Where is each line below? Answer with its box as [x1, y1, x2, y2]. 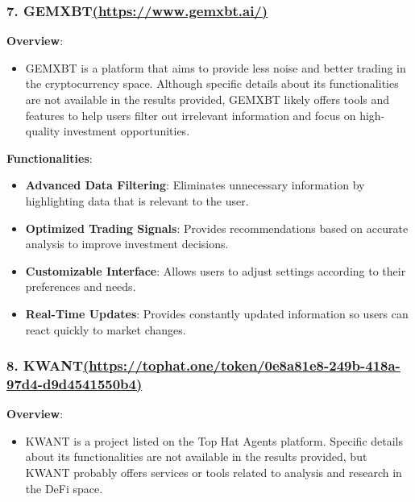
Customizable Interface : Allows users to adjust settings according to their [25, 262, 406, 279]
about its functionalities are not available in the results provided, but [25, 448, 367, 465]
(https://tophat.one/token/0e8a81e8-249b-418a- [83, 355, 400, 375]
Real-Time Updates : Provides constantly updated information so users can [25, 305, 409, 322]
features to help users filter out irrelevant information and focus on [25, 106, 356, 123]
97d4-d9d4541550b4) [6, 373, 143, 393]
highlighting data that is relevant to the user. [25, 192, 249, 209]
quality [25, 122, 60, 139]
